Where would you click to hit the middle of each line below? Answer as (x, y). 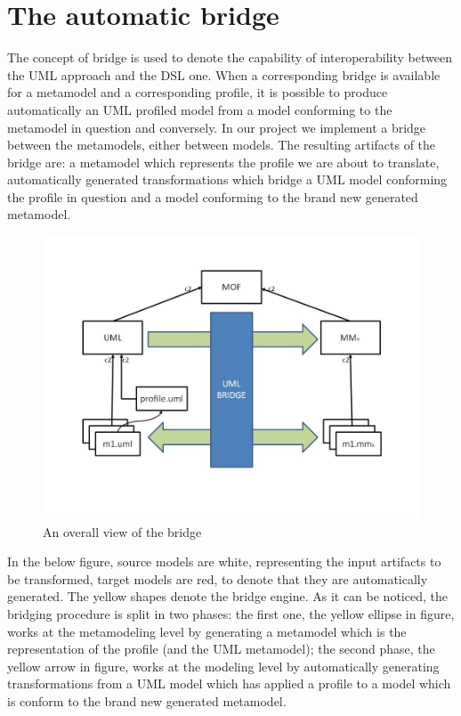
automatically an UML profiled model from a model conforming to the (200, 109)
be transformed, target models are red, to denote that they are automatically (218, 578)
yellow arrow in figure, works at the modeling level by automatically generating (223, 666)
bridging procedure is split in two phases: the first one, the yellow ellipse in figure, (231, 614)
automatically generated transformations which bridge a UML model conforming (227, 179)
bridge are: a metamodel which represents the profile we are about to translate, (223, 162)
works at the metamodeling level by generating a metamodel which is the (207, 631)
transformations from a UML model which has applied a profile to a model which (229, 683)
